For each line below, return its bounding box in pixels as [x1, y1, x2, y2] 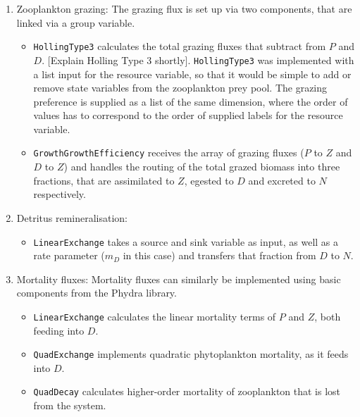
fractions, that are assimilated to [33, 173, 175, 187]
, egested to [184, 173, 234, 187]
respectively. [33, 187, 86, 201]
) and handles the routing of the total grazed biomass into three [63, 159, 340, 174]
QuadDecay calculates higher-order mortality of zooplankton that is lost [33, 384, 341, 399]
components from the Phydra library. [16, 285, 177, 300]
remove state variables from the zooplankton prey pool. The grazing [33, 80, 328, 95]
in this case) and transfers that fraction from [123, 248, 316, 263]
